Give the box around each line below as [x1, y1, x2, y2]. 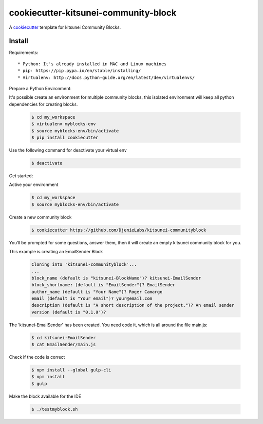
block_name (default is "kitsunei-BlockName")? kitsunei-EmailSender [31, 275, 201, 281]
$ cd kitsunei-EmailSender [31, 335, 96, 340]
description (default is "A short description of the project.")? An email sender [31, 302, 235, 308]
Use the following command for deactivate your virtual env [9, 147, 127, 153]
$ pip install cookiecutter [31, 134, 98, 140]
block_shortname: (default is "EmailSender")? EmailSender [31, 282, 175, 288]
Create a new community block [9, 214, 72, 220]
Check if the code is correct [9, 354, 65, 360]
